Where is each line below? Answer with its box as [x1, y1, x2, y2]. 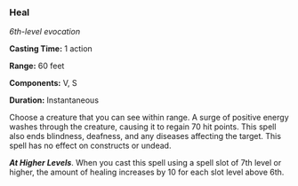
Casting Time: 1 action [9, 43, 93, 54]
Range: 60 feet [9, 60, 65, 72]
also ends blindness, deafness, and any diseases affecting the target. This [9, 131, 282, 142]
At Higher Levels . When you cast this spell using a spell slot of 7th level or [9, 158, 282, 168]
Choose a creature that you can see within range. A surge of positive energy [9, 112, 289, 123]
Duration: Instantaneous [9, 95, 100, 105]
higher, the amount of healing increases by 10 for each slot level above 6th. [9, 167, 285, 178]
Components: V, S [9, 78, 77, 89]
